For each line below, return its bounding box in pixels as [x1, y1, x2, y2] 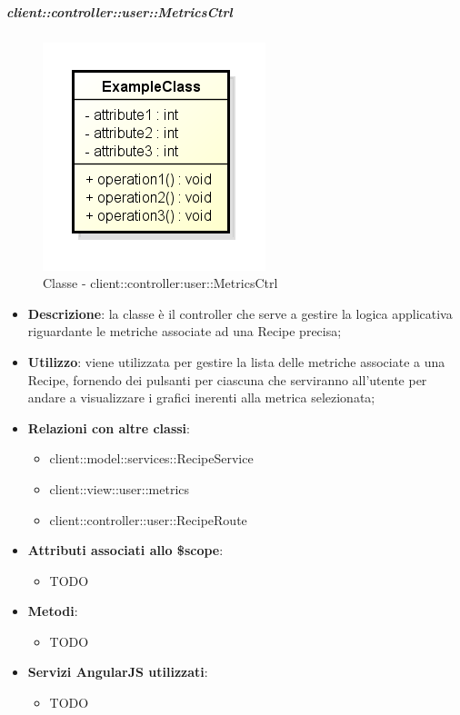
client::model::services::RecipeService [49, 449, 254, 468]
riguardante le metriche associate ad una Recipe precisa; [27, 322, 342, 341]
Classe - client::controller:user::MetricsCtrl [43, 273, 278, 293]
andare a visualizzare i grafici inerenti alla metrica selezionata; [27, 388, 375, 407]
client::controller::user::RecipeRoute [49, 510, 247, 529]
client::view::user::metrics [49, 479, 190, 498]
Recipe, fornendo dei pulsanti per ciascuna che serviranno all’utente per [27, 370, 427, 389]
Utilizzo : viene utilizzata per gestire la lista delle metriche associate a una [27, 352, 445, 371]
